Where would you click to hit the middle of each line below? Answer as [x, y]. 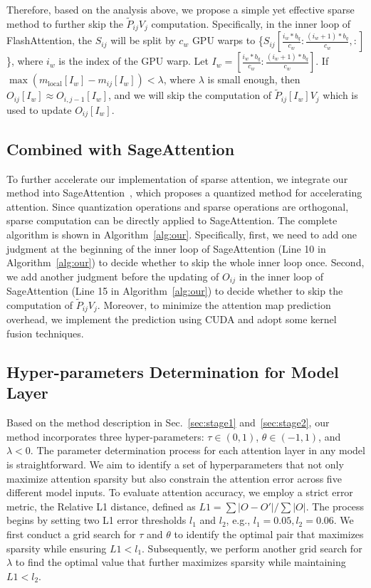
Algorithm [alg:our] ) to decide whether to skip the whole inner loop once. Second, [185, 262]
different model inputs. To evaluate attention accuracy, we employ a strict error [180, 492]
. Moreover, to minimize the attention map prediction [214, 305]
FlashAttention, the [49, 40]
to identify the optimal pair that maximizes [269, 534]
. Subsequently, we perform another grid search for [252, 548]
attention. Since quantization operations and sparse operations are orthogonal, [178, 206]
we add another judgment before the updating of [113, 276]
